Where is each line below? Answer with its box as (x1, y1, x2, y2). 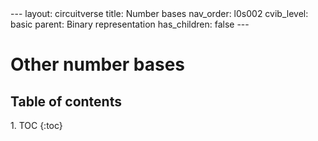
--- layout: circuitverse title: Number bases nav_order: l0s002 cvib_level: (10, 8, 309, 19)
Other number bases (10, 53, 186, 76)
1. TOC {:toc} (10, 120, 63, 131)
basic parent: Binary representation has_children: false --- (10, 18, 250, 30)
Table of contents (10, 93, 122, 110)
